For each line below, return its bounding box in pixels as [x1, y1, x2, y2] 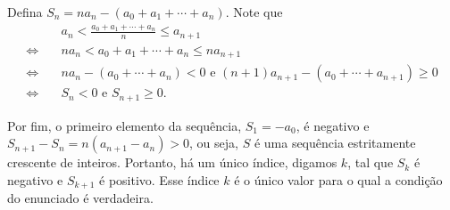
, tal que [347, 153, 394, 172]
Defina [7, 3, 43, 20]
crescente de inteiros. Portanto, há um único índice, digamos [7, 153, 337, 172]
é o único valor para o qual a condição [234, 170, 443, 189]
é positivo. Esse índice [99, 170, 220, 189]
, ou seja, [189, 133, 238, 152]
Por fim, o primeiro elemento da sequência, [7, 116, 242, 134]
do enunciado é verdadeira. [7, 189, 154, 207]
